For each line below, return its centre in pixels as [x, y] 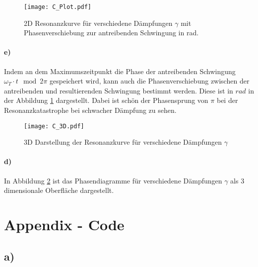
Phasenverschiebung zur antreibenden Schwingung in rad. [111, 33]
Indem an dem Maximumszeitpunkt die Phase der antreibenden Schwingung [120, 71]
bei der [227, 100]
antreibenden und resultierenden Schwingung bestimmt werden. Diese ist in [119, 90]
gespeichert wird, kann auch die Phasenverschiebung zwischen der [150, 81]
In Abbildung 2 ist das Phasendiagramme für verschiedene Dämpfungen [113, 180]
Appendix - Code [64, 224]
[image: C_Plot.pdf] [58, 7]
